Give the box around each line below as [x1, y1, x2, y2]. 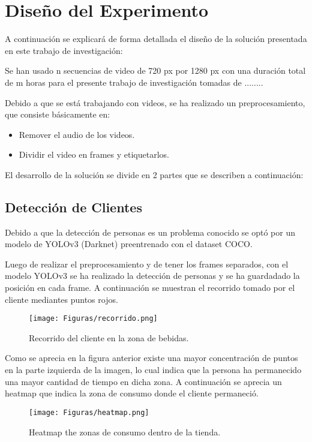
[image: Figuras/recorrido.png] [29, 314, 158, 323]
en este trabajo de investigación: [5, 44, 123, 56]
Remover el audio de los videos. [19, 128, 135, 140]
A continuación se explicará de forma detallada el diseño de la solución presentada [5, 32, 307, 45]
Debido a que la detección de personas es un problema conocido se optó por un [5, 225, 295, 238]
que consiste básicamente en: [5, 108, 110, 121]
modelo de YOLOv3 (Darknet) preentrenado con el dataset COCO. [5, 237, 253, 250]
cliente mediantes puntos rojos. [5, 293, 118, 305]
